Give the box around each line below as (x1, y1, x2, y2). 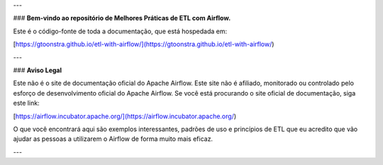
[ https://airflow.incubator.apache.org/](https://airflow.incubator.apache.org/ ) (13, 112, 237, 120)
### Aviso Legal (13, 66, 62, 74)
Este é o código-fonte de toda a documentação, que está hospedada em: (13, 27, 228, 35)
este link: (13, 99, 40, 108)
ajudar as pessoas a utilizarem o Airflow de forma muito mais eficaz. (13, 135, 213, 143)
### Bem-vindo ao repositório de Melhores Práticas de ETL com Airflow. (13, 14, 231, 23)
